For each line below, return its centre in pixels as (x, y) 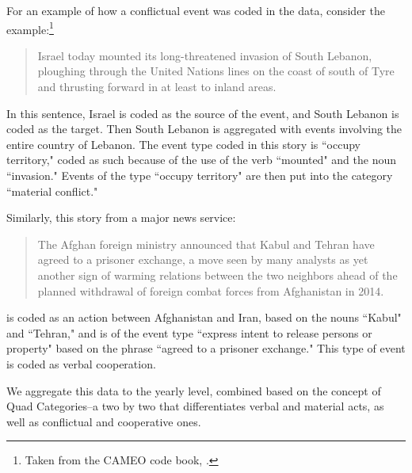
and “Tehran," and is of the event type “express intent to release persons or (189, 332)
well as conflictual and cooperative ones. (104, 421)
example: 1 (30, 28)
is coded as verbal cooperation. (81, 363)
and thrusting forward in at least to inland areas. (157, 87)
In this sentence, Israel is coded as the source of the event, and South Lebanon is (203, 113)
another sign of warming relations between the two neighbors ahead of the (217, 275)
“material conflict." (52, 191)
